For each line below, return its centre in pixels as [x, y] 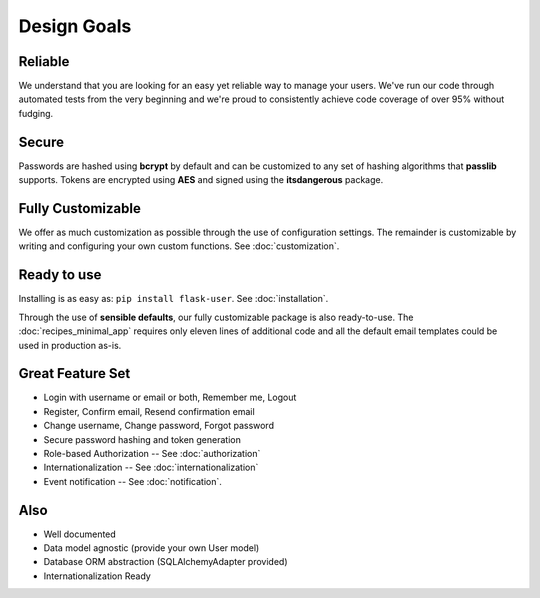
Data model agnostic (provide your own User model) [151, 548]
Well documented [80, 534]
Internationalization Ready [97, 576]
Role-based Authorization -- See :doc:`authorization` [152, 453]
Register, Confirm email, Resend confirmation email [149, 411]
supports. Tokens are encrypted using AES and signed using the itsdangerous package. [201, 180]
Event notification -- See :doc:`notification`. [132, 481]
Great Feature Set [74, 373]
